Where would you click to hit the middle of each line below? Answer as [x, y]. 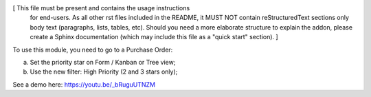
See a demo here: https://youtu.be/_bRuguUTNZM [84, 84]
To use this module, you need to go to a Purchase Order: [93, 50]
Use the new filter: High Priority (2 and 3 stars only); [104, 72]
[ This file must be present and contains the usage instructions [101, 8]
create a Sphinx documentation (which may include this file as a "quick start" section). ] [154, 37]
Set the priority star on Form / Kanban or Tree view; [103, 62]
